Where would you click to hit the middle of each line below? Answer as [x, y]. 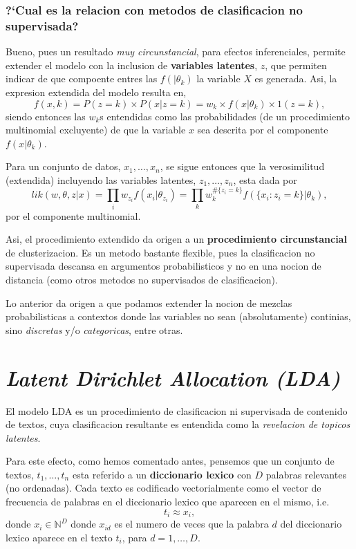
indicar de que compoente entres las [82, 78]
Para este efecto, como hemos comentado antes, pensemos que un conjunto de [170, 461]
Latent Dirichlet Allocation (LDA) [173, 378]
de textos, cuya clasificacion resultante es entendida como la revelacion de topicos [178, 424]
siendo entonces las [46, 116]
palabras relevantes [306, 474]
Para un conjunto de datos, [63, 166]
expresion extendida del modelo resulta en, [96, 92]
